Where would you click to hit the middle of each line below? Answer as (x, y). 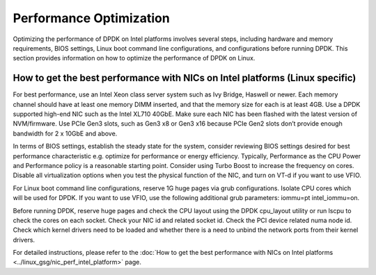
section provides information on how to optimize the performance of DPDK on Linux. (134, 58)
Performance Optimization (91, 18)
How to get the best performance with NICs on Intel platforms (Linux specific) (185, 78)
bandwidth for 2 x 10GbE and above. (65, 133)
